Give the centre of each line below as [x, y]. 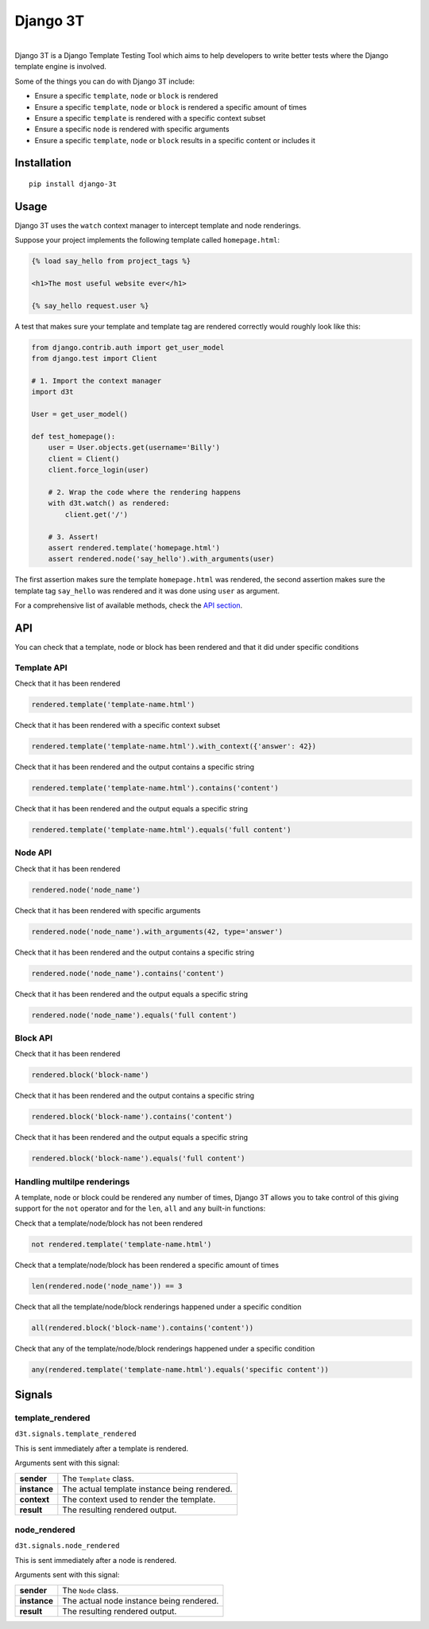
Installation [43, 163]
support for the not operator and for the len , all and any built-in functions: [140, 1208]
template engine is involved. [61, 67]
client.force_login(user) [99, 470]
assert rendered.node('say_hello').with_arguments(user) [161, 559]
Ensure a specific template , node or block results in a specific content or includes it [175, 140]
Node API [33, 853]
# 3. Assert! [73, 537]
